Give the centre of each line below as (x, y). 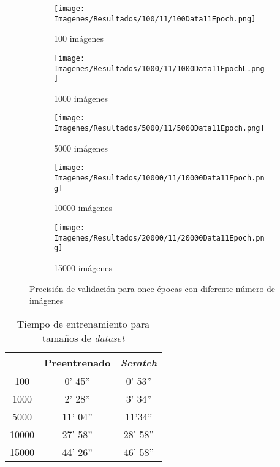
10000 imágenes (83, 208)
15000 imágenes (83, 267)
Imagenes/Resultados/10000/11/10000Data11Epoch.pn (159, 178)
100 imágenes (79, 38)
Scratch (139, 362)
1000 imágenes (81, 98)
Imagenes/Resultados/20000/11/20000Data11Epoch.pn (159, 238)
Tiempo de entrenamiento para (83, 323)
